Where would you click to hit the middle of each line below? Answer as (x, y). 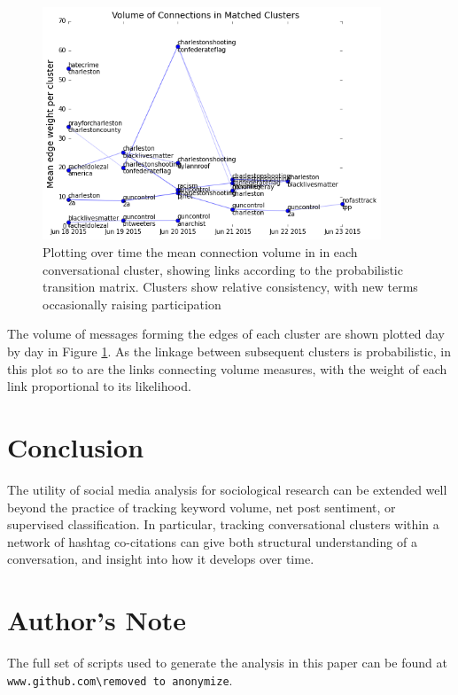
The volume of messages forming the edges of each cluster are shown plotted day (226, 334)
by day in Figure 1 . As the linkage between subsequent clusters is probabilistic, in (229, 351)
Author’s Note (97, 620)
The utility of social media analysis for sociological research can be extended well (227, 489)
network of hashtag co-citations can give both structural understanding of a (212, 541)
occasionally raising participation (132, 304)
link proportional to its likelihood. (99, 386)
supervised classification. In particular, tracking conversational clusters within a (223, 524)
